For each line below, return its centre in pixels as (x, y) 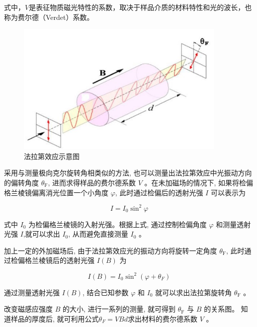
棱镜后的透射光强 (66, 260)
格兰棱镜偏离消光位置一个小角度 (56, 192)
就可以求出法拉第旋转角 (194, 292)
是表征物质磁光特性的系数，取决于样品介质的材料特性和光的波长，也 (140, 7)
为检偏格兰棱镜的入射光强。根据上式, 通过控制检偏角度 (118, 224)
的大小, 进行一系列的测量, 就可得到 (119, 309)
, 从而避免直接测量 (98, 234)
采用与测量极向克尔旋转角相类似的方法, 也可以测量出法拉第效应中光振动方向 (128, 173)
